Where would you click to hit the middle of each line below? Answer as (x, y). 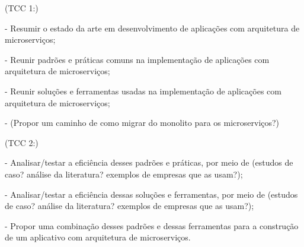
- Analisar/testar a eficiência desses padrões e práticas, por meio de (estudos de (149, 162)
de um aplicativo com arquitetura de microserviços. (98, 237)
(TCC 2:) (22, 142)
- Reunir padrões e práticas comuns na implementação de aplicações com (137, 59)
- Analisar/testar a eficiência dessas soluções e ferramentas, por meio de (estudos (151, 194)
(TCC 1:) (22, 8)
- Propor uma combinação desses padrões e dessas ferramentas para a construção (152, 225)
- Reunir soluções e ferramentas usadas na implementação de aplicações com (143, 91)
